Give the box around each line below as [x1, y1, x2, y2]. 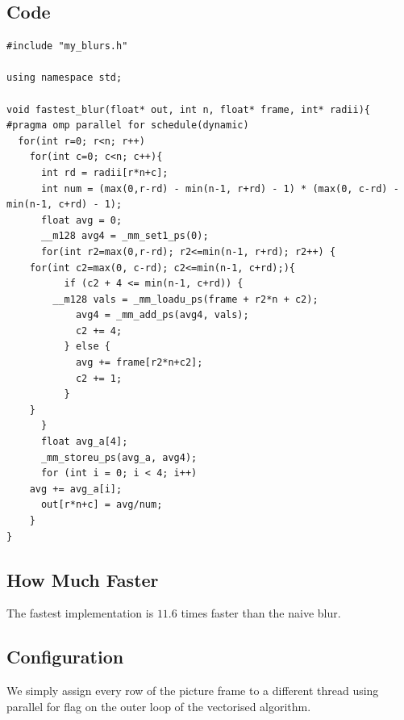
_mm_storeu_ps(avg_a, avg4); [40, 451, 198, 463]
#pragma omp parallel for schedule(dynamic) [6, 119, 249, 132]
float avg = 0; [40, 214, 123, 226]
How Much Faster [6, 567, 159, 592]
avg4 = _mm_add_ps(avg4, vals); [75, 309, 249, 321]
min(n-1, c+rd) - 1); [6, 199, 123, 211]
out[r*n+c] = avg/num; [40, 499, 163, 511]
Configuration [6, 644, 124, 669]
